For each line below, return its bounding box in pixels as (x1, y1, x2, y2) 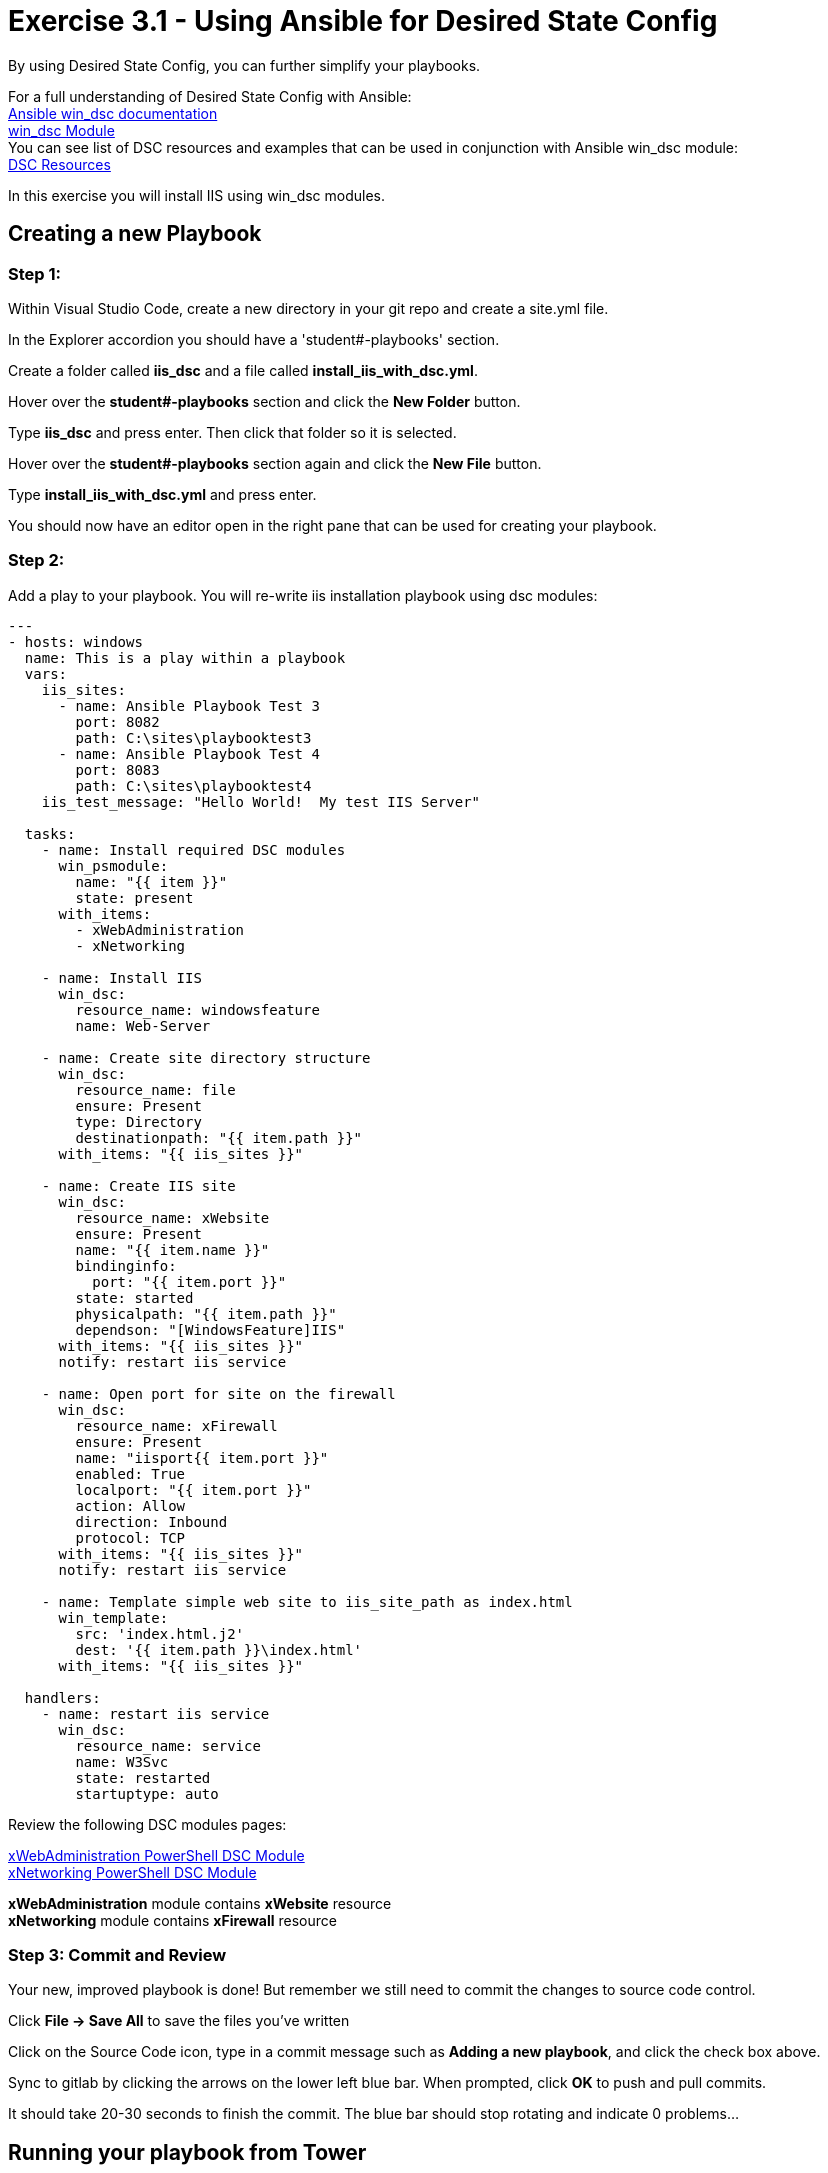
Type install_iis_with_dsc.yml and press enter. (8, 485, 317, 503)
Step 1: (8, 263, 61, 284)
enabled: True (75, 1465, 186, 1482)
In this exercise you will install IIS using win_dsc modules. (8, 186, 386, 204)
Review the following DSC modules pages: (8, 1815, 287, 1833)
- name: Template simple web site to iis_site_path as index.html (41, 1593, 573, 1610)
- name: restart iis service (41, 1705, 270, 1722)
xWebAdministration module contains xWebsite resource (8, 1894, 392, 1912)
